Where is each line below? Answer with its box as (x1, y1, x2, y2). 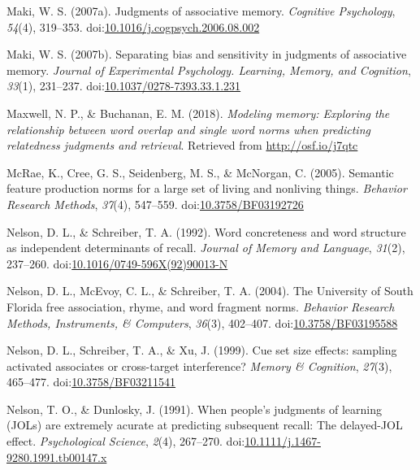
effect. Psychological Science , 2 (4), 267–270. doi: (6, 433, 245, 450)
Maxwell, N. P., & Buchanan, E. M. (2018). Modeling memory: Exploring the (6, 104, 390, 121)
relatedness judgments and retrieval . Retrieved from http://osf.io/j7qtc (6, 137, 358, 154)
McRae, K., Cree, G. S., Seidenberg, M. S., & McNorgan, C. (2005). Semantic (6, 163, 394, 181)
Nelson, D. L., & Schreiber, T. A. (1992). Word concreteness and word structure (6, 223, 406, 240)
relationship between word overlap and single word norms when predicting (6, 120, 370, 137)
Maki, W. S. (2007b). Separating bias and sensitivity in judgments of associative (6, 46, 407, 63)
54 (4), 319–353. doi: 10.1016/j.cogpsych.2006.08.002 (6, 18, 260, 35)
